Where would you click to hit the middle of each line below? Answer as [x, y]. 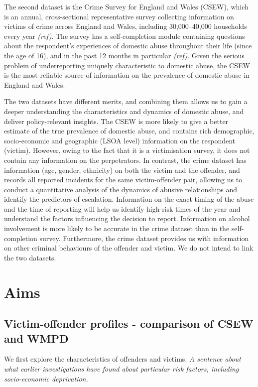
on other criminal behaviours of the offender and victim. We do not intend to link [129, 248]
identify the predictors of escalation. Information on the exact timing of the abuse [129, 199]
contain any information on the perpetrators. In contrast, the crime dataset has [125, 160]
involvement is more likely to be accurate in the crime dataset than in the [117, 228]
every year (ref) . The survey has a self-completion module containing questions [125, 36]
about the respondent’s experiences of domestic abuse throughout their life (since [128, 46]
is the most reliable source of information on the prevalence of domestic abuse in [127, 75]
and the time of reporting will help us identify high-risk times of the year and [122, 208]
